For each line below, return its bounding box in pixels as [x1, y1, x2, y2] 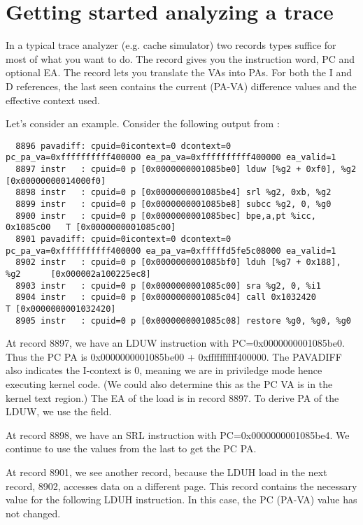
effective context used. [6, 92, 100, 107]
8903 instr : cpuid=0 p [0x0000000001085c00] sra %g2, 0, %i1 [15, 280, 322, 291]
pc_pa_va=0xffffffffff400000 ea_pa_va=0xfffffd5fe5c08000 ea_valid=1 [6, 245, 336, 256]
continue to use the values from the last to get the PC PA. [6, 441, 257, 456]
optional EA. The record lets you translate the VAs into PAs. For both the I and [6, 65, 352, 80]
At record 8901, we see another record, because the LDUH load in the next [6, 464, 327, 479]
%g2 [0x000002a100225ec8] [6, 268, 151, 279]
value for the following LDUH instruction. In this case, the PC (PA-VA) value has [6, 492, 357, 507]
